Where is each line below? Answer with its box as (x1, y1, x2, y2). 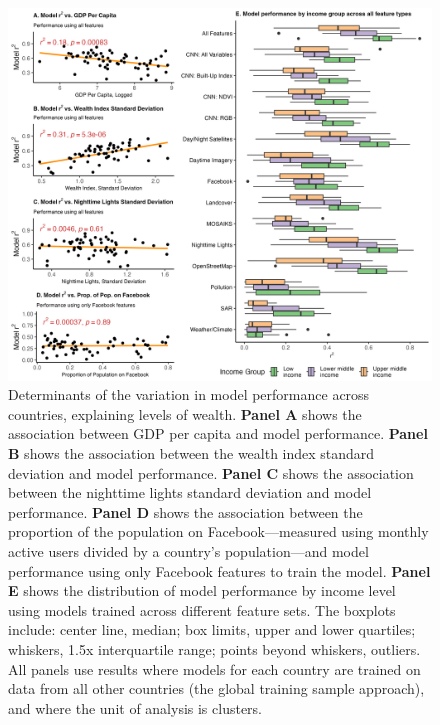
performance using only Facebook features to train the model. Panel (8, 560, 431, 581)
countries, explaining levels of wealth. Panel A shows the (8, 403, 362, 424)
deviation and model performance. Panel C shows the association (8, 462, 414, 483)
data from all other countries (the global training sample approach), (8, 678, 425, 699)
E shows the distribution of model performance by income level (8, 580, 396, 601)
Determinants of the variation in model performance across (8, 384, 370, 405)
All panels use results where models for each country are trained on (8, 658, 421, 679)
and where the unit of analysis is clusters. (8, 697, 263, 718)
